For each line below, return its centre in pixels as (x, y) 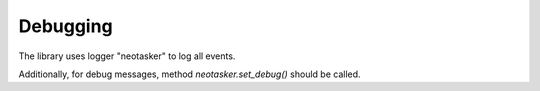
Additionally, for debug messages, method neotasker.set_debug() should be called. (189, 74)
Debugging (66, 26)
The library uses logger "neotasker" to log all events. (127, 56)
